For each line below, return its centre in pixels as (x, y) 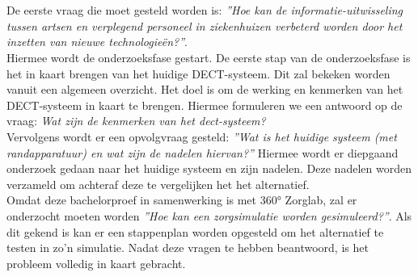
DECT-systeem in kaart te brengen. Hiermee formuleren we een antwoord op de (205, 105)
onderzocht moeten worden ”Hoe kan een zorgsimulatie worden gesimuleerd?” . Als (209, 215)
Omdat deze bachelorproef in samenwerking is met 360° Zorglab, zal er (182, 200)
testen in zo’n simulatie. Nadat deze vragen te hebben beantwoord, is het (188, 248)
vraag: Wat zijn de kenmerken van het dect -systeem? (136, 121)
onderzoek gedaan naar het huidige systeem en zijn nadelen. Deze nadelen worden (209, 168)
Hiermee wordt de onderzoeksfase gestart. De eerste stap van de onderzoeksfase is (209, 57)
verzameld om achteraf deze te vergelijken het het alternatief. (158, 184)
